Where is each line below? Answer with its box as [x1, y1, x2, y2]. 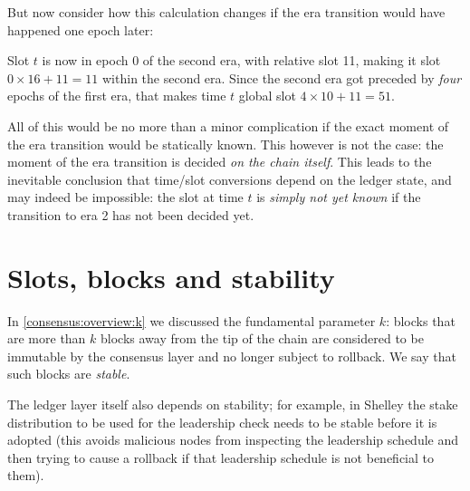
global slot [238, 86, 296, 105]
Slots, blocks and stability [7, 258, 335, 295]
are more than [7, 329, 86, 348]
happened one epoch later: [7, 20, 154, 39]
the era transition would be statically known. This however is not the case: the [7, 134, 444, 153]
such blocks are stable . [7, 364, 130, 383]
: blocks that [386, 311, 456, 330]
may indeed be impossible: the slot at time [7, 188, 244, 207]
